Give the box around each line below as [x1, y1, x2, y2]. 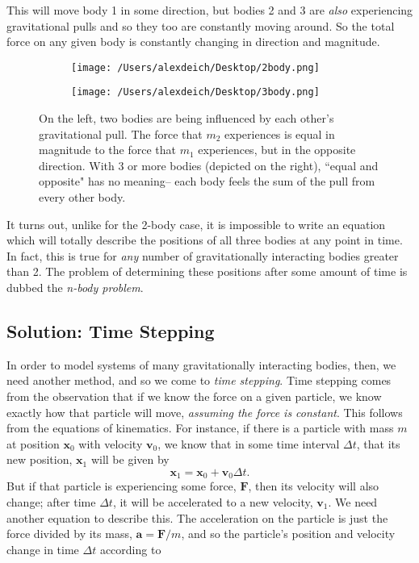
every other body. [39, 189, 126, 206]
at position [6, 435, 60, 452]
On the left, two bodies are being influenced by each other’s [39, 110, 334, 127]
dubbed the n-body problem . [6, 279, 144, 296]
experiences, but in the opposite [198, 141, 356, 158]
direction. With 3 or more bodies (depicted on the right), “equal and [39, 156, 379, 173]
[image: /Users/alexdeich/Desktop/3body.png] [71, 86, 320, 98]
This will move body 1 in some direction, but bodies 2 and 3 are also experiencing [6, 2, 413, 18]
